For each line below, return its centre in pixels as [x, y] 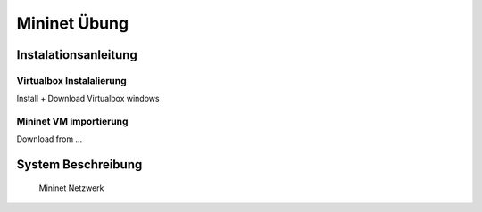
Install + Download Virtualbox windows [88, 99]
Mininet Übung [73, 23]
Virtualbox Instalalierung [71, 80]
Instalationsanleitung [77, 55]
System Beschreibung [79, 165]
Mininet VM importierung [72, 122]
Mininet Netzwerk [71, 188]
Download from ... [50, 139]
